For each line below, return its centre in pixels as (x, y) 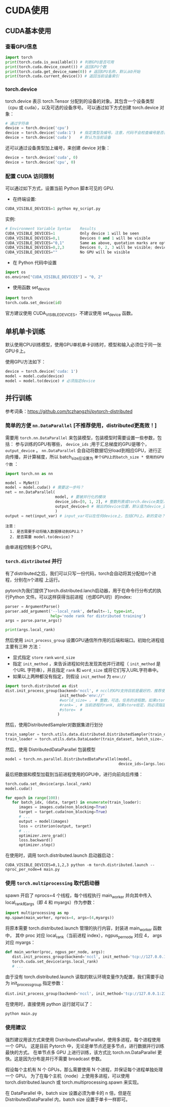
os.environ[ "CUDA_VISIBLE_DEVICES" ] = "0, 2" (54, 277)
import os (16, 273)
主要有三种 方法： (24, 647)
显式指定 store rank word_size (44, 657)
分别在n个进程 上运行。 (38, 580)
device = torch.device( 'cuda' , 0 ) (42, 158)
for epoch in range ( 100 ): (32, 798)
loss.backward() (36, 840)
